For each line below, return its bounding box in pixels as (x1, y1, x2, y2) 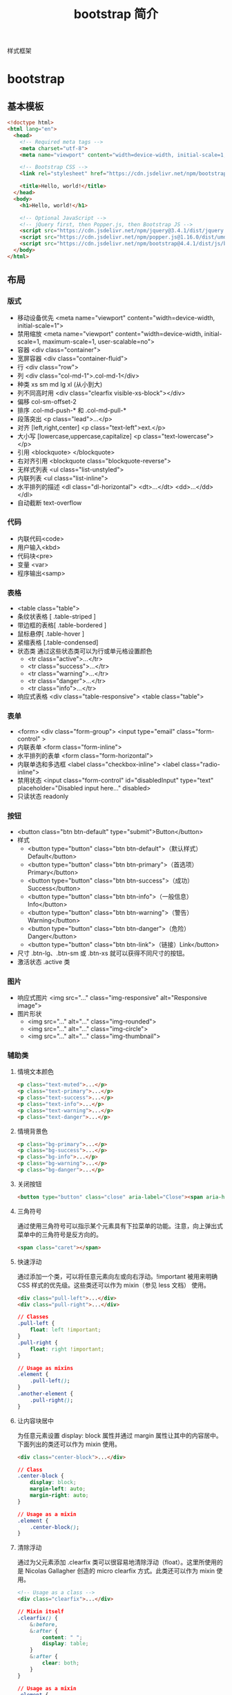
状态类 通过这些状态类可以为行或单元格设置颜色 (17, 647, 153, 656)
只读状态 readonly (17, 793, 69, 801)
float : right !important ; (30, 1346, 105, 1353)
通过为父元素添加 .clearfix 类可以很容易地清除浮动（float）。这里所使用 (17, 1558, 217, 1566)
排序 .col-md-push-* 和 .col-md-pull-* (17, 406, 126, 414)
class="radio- (181, 760, 221, 768)
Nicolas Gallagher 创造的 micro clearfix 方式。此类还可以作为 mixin (25, 1567, 215, 1575)
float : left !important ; (30, 1326, 101, 1333)
